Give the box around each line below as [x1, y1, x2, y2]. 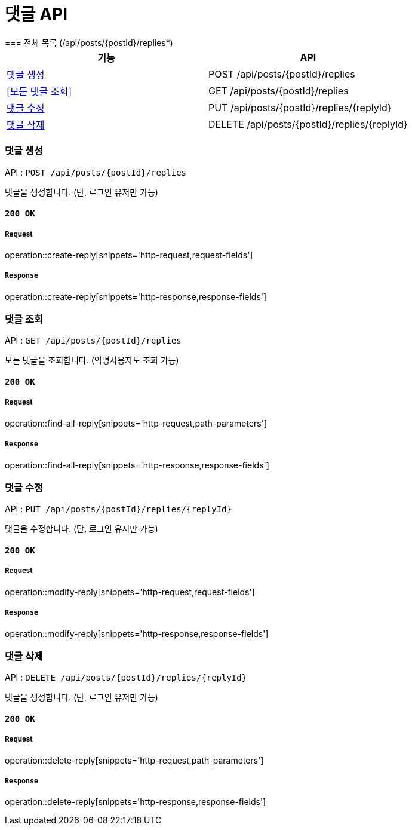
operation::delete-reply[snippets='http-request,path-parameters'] [5, 755, 264, 765]
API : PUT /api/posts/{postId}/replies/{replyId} [5, 504, 232, 514]
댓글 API [5, 4, 68, 24]
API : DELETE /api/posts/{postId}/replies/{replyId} [5, 672, 247, 683]
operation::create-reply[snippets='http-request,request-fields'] [5, 249, 253, 260]
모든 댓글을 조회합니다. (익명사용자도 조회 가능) [5, 355, 179, 366]
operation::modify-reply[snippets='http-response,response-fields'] [5, 628, 269, 639]
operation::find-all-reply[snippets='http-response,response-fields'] [5, 460, 269, 470]
